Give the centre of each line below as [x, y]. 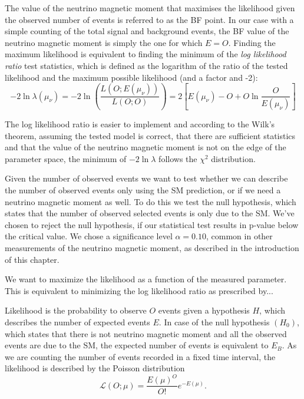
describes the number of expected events [77, 322]
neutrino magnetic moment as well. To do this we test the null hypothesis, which [151, 201]
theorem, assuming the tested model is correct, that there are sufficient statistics [150, 135]
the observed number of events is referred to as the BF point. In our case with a [149, 19]
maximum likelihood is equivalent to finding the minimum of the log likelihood [146, 54]
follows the [178, 158]
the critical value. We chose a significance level [89, 236]
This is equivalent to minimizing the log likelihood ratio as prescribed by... [139, 290]
